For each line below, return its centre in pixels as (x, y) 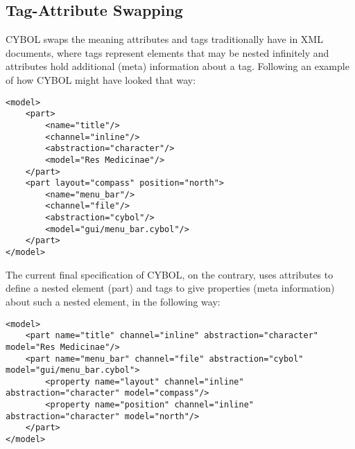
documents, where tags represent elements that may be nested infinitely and (167, 52)
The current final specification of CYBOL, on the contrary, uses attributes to (170, 274)
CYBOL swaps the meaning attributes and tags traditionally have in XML (164, 39)
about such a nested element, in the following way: (113, 301)
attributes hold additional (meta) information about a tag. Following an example (177, 66)
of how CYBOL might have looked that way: (101, 79)
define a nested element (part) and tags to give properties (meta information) (170, 288)
